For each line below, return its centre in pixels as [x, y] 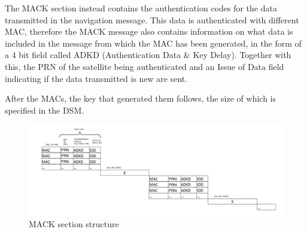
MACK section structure [74, 224]
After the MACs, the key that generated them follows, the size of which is [140, 98]
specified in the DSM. [45, 110]
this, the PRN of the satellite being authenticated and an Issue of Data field [145, 66]
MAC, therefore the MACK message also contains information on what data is [149, 31]
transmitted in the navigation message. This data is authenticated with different [152, 19]
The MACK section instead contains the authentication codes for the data [141, 8]
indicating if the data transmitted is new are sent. [96, 78]
